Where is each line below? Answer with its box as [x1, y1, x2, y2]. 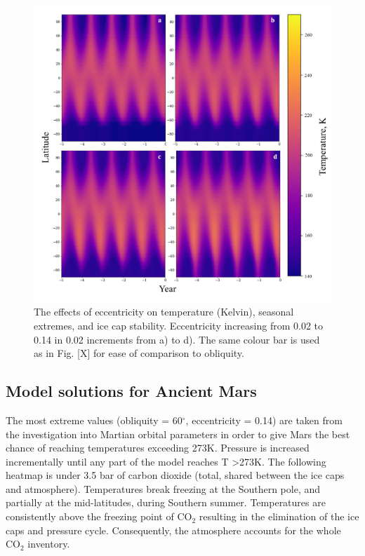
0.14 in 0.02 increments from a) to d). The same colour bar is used [34, 332, 320, 346]
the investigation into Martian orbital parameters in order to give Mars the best [6, 426, 350, 441]
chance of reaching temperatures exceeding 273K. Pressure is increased [6, 440, 310, 455]
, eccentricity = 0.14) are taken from [185, 412, 343, 427]
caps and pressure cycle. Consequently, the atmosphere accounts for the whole [6, 522, 341, 537]
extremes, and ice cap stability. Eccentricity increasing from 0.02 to [34, 318, 324, 332]
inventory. [27, 536, 70, 551]
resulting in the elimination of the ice [199, 509, 359, 524]
